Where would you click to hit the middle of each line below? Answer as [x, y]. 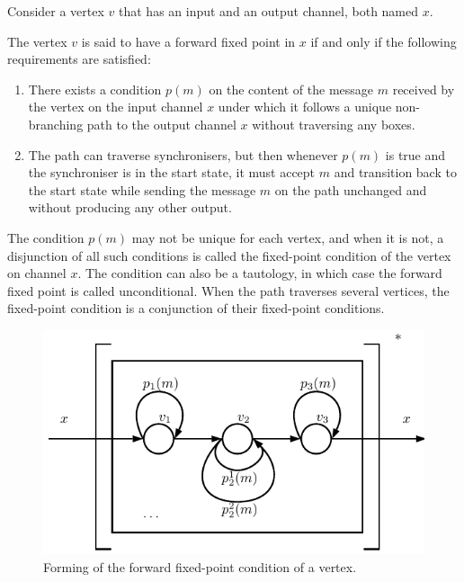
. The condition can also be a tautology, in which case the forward [260, 273]
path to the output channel [161, 124]
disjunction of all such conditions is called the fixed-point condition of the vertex [229, 255]
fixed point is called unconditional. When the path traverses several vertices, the [228, 290]
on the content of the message [291, 89]
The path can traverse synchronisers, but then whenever [183, 154]
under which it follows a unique [305, 107]
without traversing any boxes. [334, 124]
